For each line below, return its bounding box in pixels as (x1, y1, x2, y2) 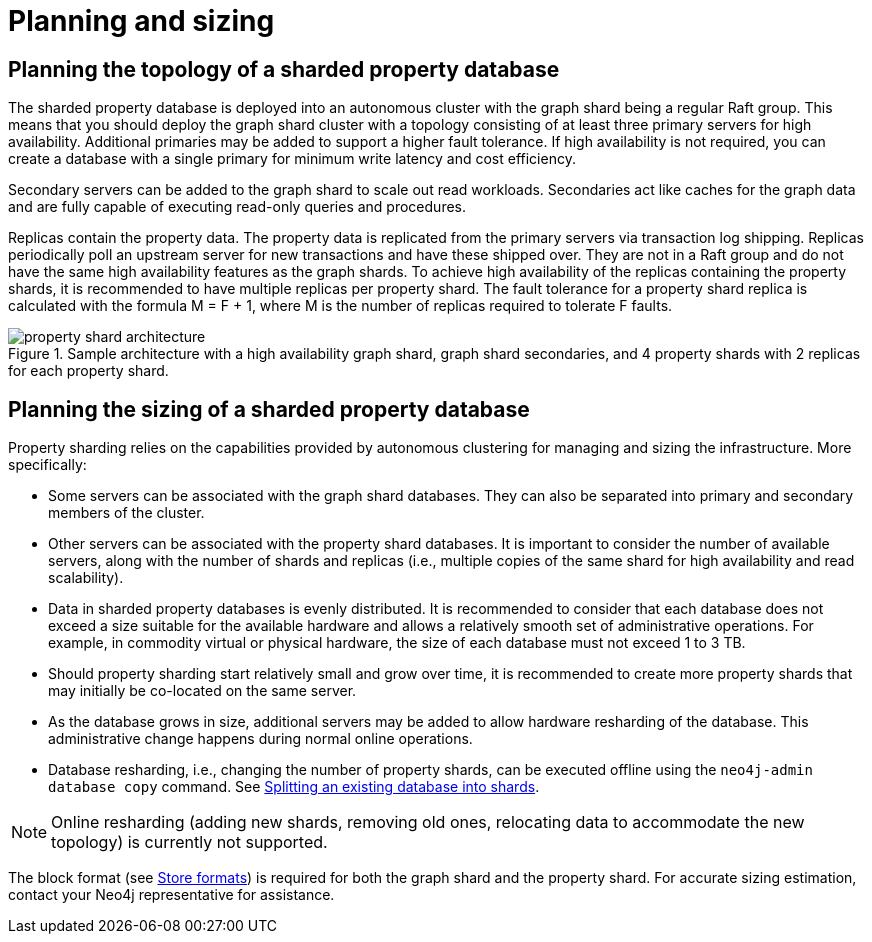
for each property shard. (8, 362, 169, 380)
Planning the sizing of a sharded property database (8, 396, 530, 422)
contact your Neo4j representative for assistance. (8, 886, 335, 904)
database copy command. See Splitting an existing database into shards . (48, 778, 540, 796)
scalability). (48, 569, 124, 587)
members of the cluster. (48, 504, 205, 522)
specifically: (8, 456, 87, 474)
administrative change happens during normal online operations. (48, 730, 473, 748)
